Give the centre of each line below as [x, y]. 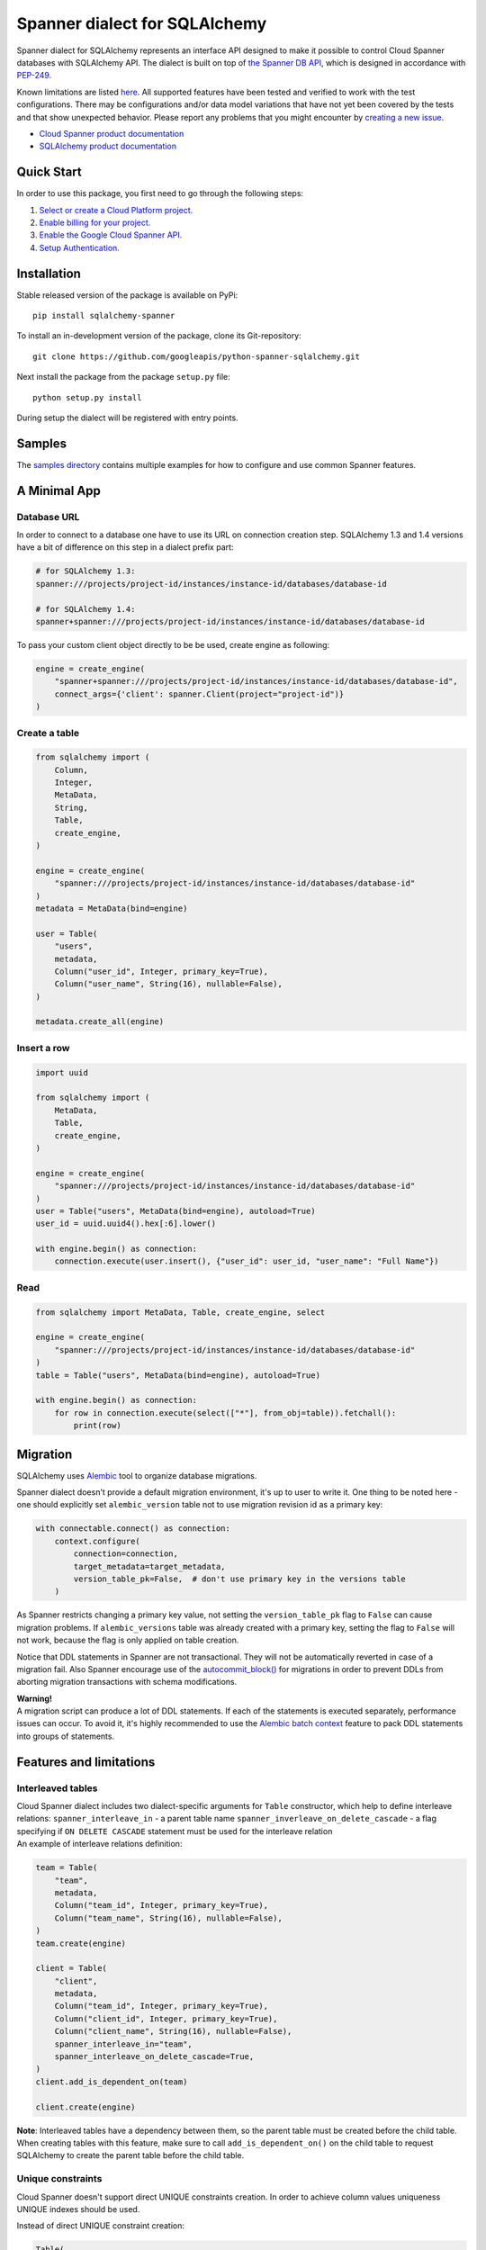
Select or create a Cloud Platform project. [116, 210]
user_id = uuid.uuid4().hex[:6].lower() [126, 1224]
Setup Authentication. [80, 247]
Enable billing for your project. [95, 222]
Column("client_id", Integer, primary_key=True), [166, 2019]
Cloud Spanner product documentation [112, 133]
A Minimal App [58, 490]
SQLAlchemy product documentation [108, 146]
